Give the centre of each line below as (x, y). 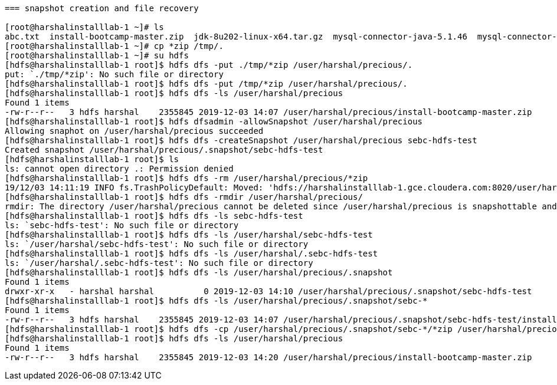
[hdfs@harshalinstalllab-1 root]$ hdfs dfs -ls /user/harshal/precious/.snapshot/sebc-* (216, 301)
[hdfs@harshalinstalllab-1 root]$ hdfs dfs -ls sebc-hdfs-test (154, 216)
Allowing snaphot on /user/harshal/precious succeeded (134, 131)
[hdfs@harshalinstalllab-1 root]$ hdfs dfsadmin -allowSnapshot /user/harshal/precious (214, 121)
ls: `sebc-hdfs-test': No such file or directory (122, 225)
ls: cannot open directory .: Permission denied (119, 169)
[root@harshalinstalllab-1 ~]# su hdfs (97, 55)
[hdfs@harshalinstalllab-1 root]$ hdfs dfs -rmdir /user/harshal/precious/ (184, 197)
